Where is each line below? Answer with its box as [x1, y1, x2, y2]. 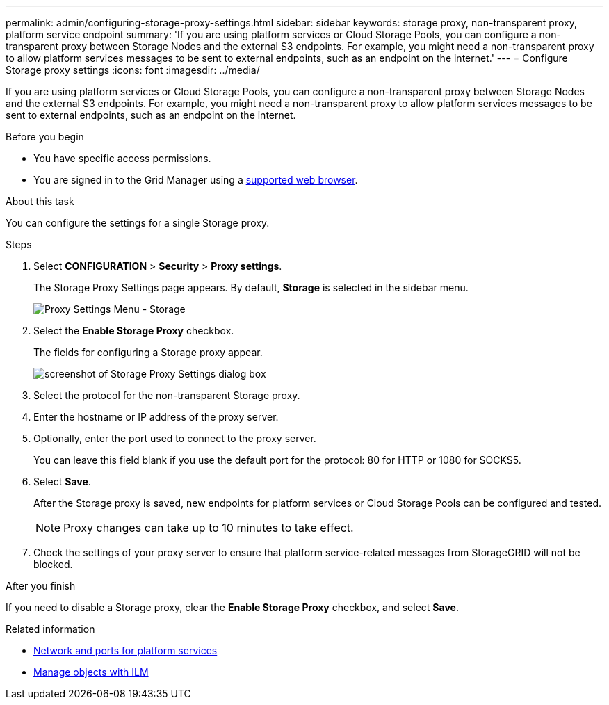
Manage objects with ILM [33, 666, 149, 678]
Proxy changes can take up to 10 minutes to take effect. [63, 521, 354, 535]
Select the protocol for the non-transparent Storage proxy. [33, 389, 300, 401]
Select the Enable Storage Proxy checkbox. [33, 325, 234, 337]
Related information [6, 623, 95, 635]
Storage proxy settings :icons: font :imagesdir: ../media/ [6, 64, 260, 76]
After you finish [6, 580, 76, 592]
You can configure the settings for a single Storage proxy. [6, 217, 270, 229]
